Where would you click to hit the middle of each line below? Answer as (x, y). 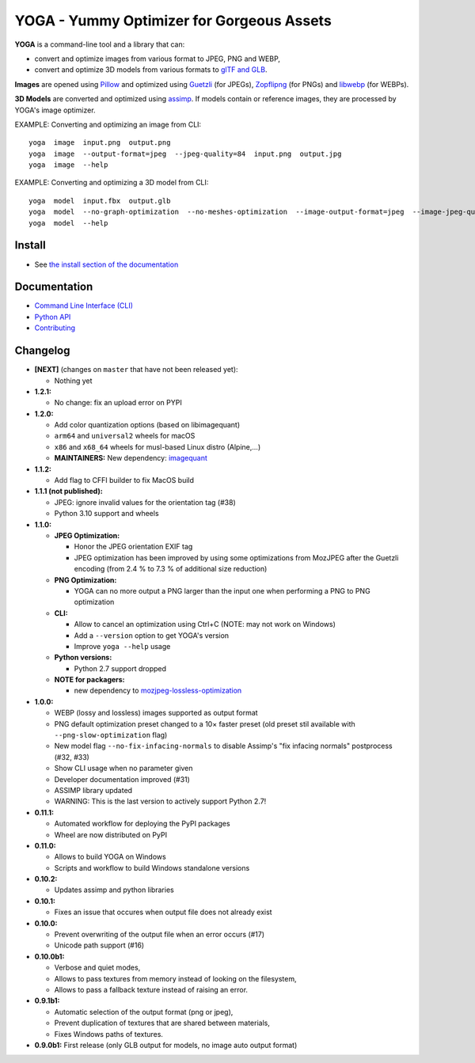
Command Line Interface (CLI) (84, 306)
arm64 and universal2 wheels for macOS (125, 436)
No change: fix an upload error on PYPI (118, 403)
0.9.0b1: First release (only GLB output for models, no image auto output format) (166, 1045)
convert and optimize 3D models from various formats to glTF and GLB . (151, 70)
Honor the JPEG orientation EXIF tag (133, 547)
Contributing (55, 328)
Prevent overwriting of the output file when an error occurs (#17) (160, 935)
